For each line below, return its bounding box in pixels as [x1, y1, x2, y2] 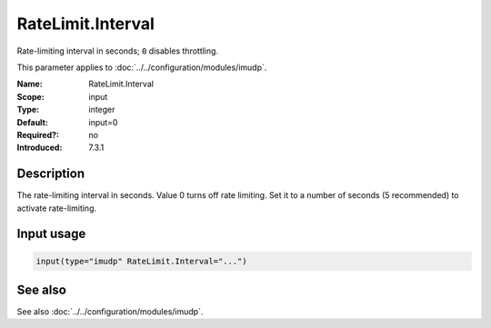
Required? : [16, 129, 59, 140]
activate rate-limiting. [16, 203, 97, 214]
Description [16, 166, 85, 182]
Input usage [16, 226, 86, 242]
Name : [16, 78, 43, 90]
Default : [16, 116, 49, 127]
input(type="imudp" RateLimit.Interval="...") [35, 255, 247, 266]
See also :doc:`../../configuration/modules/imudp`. [16, 306, 204, 317]
